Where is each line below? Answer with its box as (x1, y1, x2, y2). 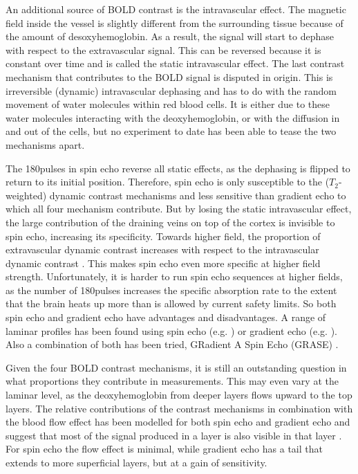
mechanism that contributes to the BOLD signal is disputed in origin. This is (6, 69, 333, 84)
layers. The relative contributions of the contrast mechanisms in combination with (6, 401, 353, 415)
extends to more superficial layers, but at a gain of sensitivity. (6, 455, 267, 469)
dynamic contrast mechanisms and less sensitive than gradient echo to (49, 188, 346, 202)
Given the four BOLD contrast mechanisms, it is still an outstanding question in (6, 360, 347, 374)
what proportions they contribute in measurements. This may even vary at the (6, 374, 339, 388)
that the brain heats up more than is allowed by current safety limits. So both (6, 296, 337, 311)
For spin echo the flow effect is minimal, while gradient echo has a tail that (6, 441, 323, 456)
